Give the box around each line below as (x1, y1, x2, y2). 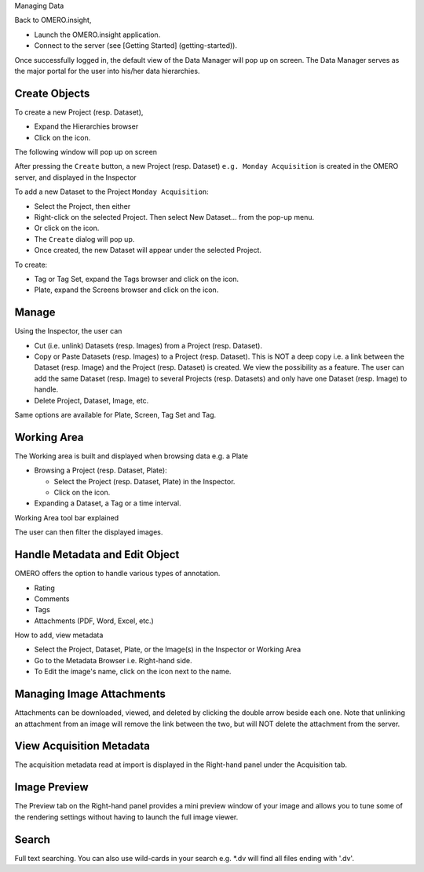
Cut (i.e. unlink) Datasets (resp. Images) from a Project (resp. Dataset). (34, 341, 263, 350)
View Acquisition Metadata (14, 739, 151, 753)
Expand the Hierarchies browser (34, 122, 139, 131)
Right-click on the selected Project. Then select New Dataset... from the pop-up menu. (34, 212, 315, 221)
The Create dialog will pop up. (34, 234, 135, 243)
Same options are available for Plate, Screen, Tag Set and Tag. (14, 410, 217, 419)
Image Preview (14, 781, 90, 794)
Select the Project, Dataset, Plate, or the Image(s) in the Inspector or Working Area (34, 644, 302, 655)
